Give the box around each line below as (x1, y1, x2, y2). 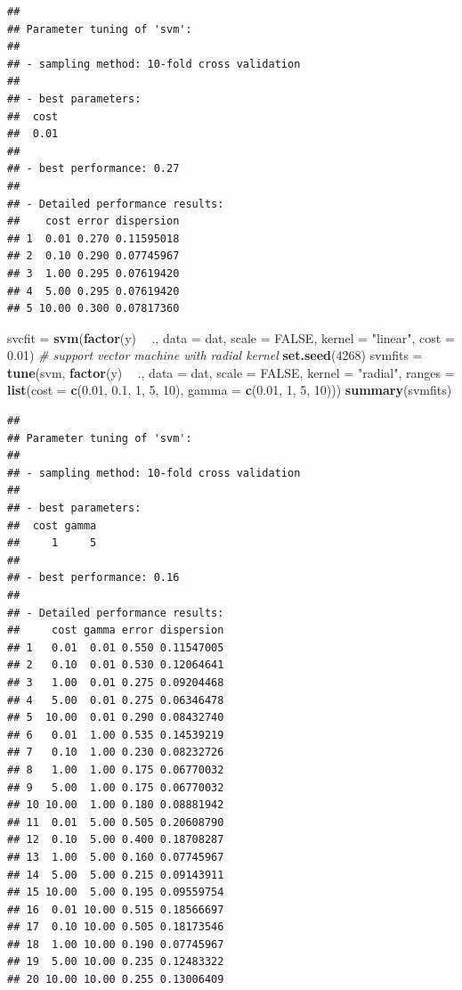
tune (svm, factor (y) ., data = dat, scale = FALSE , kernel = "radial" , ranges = (7, 363, 455, 381)
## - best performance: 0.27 (7, 162, 180, 176)
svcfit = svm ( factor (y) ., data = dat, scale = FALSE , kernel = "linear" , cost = (7, 328, 455, 347)
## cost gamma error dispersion (7, 624, 224, 637)
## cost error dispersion (7, 215, 180, 228)
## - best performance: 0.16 (7, 571, 180, 585)
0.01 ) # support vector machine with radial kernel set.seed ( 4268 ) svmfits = (7, 346, 423, 364)
